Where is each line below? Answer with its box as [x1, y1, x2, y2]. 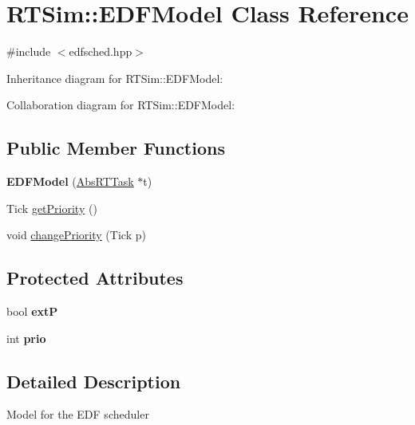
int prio [6, 329, 46, 346]
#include [6, 43, 51, 60]
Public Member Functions [6, 136, 225, 160]
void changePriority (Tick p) [6, 226, 146, 243]
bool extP [6, 303, 58, 320]
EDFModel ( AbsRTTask [6, 173, 134, 190]
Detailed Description [6, 368, 181, 393]
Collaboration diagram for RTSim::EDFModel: [6, 96, 235, 113]
